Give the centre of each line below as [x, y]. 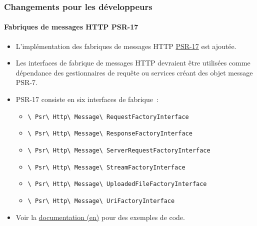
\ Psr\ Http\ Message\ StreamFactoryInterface [106, 167]
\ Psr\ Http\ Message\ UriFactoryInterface [101, 201]
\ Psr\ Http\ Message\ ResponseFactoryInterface [110, 134]
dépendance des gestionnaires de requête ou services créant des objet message [134, 72]
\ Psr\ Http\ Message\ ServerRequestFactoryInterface [119, 150]
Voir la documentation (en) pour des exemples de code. [100, 217]
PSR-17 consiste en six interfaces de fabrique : [87, 99]
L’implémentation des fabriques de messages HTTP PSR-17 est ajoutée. [126, 46]
